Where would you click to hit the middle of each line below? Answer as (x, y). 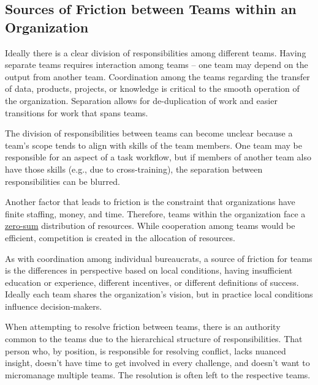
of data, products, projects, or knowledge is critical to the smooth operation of (152, 88)
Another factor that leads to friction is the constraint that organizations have (150, 202)
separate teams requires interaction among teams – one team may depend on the (157, 65)
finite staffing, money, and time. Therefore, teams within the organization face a (155, 213)
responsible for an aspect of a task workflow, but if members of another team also (158, 157)
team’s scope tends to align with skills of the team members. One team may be (153, 145)
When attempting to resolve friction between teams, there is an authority (143, 327)
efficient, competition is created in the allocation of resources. (120, 237)
